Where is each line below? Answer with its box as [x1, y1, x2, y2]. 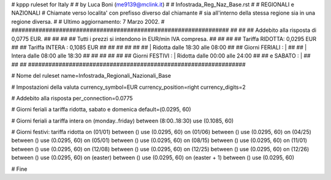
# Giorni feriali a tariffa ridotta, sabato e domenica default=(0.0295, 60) [11, 106, 191, 113]
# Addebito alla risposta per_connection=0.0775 [11, 94, 133, 102]
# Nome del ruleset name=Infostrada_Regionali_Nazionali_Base [11, 72, 172, 80]
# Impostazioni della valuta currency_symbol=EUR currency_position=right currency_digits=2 [11, 83, 246, 91]
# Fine [11, 165, 28, 173]
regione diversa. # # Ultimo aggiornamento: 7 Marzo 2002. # [11, 18, 165, 25]
